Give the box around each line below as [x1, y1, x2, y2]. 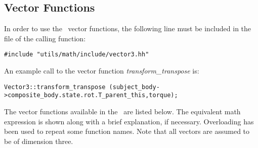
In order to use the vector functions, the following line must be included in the [4, 23, 251, 34]
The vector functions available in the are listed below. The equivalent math [4, 106, 241, 116]
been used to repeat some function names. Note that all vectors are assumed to [4, 126, 250, 136]
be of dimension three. [4, 135, 73, 146]
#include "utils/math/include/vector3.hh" [4, 51, 149, 58]
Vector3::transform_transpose [4, 83, 106, 91]
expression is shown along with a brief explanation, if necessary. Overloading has [4, 116, 254, 126]
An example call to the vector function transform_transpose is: [4, 65, 199, 76]
